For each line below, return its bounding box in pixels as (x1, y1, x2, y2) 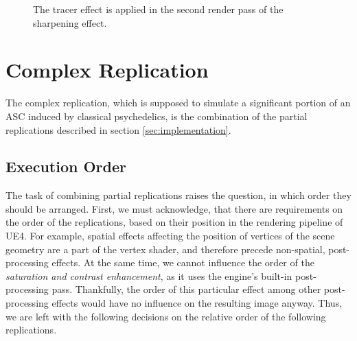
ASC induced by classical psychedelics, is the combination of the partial (5, 108, 308, 123)
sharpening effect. (33, 15, 107, 30)
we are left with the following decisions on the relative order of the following (5, 309, 326, 323)
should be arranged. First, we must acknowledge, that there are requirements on (5, 201, 343, 215)
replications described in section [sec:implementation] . (5, 122, 231, 137)
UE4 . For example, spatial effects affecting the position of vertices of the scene (5, 228, 335, 243)
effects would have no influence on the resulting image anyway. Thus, (51, 296, 343, 310)
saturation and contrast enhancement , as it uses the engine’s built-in (5, 268, 292, 283)
